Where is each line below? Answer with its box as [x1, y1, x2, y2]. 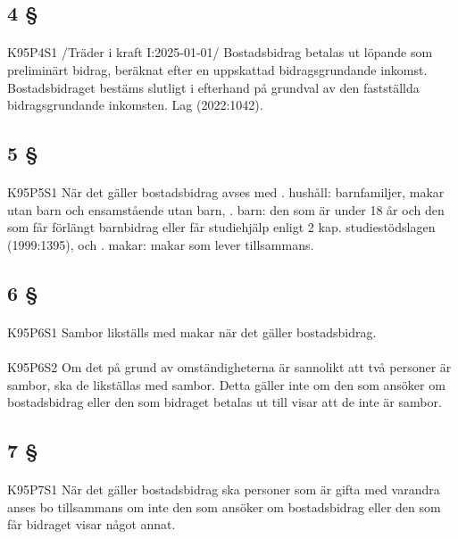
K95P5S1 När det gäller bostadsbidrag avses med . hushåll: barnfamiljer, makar [7, 183, 445, 202]
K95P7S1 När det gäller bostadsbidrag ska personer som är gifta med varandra [7, 480, 440, 499]
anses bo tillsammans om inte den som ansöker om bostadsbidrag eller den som [7, 497, 441, 516]
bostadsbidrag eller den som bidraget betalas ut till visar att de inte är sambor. [7, 393, 442, 411]
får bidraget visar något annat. [7, 515, 176, 534]
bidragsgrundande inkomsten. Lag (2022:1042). [7, 95, 263, 114]
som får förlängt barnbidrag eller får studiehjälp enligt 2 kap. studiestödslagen [7, 218, 436, 236]
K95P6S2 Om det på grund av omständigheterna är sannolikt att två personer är [7, 358, 452, 377]
